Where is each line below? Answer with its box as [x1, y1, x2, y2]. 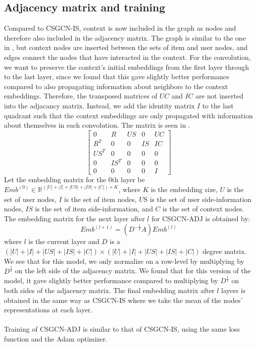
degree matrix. [203, 246, 247, 256]
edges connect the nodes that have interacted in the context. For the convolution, [4, 51, 251, 62]
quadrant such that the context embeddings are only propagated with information [4, 110, 253, 120]
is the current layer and [28, 236, 100, 247]
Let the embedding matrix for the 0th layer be [4, 174, 145, 185]
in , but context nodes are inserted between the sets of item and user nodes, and [4, 42, 248, 52]
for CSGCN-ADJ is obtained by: [151, 213, 250, 223]
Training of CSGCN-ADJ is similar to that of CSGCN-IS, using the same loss [4, 324, 240, 334]
